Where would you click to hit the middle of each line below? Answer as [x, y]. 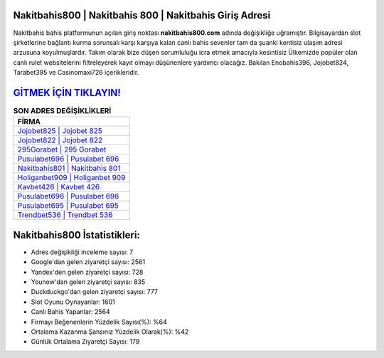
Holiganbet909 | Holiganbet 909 [71, 178]
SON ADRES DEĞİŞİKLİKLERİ [62, 111]
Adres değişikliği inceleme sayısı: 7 [82, 252]
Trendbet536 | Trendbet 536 [65, 215]
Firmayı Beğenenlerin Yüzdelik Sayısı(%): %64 [99, 322]
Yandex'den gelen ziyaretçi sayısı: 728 [87, 272]
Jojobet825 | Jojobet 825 [60, 131]
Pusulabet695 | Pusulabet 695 [68, 206]
